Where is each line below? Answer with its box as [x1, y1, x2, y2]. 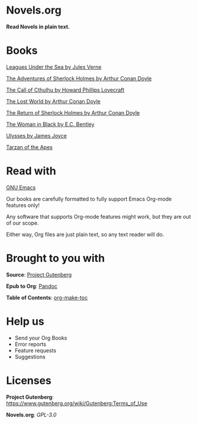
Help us [6, 315, 44, 328]
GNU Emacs [6, 184, 36, 191]
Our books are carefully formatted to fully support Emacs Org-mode [6, 195, 172, 202]
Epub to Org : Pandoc [6, 282, 58, 290]
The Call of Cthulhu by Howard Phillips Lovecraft [6, 86, 125, 93]
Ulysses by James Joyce [6, 132, 67, 139]
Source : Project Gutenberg [6, 271, 72, 278]
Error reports [14, 341, 46, 348]
